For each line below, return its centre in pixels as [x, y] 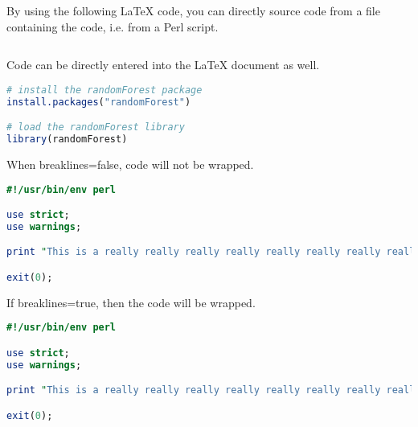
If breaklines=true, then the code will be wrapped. [131, 302]
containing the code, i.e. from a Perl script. [113, 26]
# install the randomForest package [104, 90]
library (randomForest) [67, 140]
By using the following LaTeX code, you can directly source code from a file [193, 10]
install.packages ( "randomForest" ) [99, 102]
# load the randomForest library [96, 127]
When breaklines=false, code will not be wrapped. [130, 164]
